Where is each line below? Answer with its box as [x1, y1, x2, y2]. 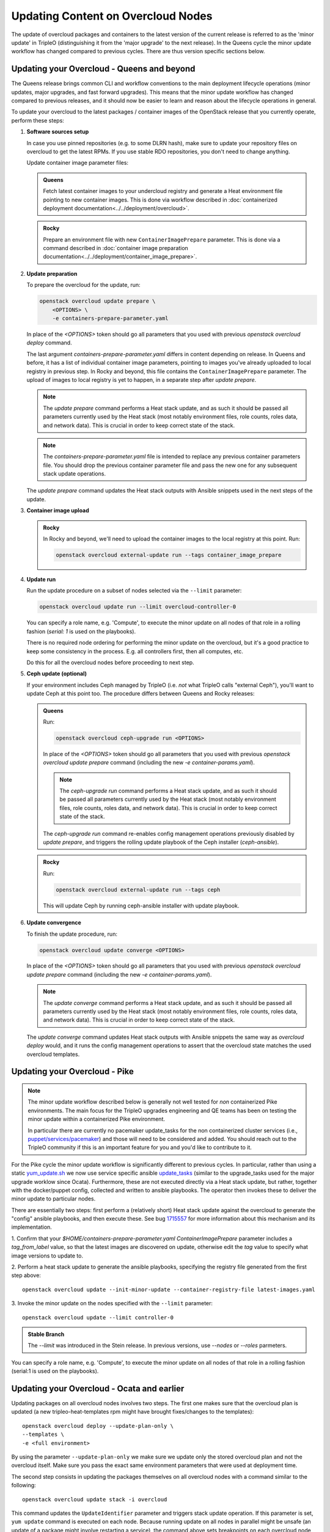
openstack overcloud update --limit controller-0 [22, 1314, 174, 1321]
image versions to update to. [11, 1252, 84, 1259]
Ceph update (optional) [26, 670, 87, 677]
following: [11, 1482, 36, 1489]
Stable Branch [28, 1330, 65, 1338]
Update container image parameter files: [26, 159, 128, 167]
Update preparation [26, 270, 78, 277]
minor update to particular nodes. [11, 1195, 96, 1202]
